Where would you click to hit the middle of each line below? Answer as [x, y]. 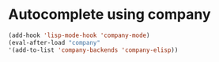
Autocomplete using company [109, 15]
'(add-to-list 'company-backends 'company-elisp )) [93, 50]
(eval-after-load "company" [55, 42]
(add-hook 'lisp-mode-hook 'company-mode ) [79, 35]
